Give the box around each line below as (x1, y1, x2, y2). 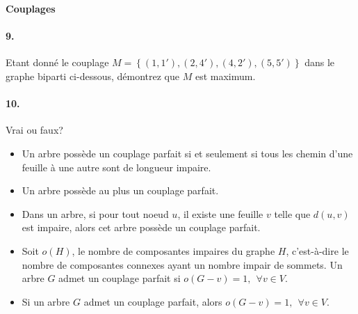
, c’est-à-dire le (286, 243, 349, 258)
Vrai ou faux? (6, 123, 63, 137)
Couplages (6, 1, 56, 15)
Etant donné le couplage (6, 55, 109, 70)
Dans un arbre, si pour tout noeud (22, 206, 169, 221)
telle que (274, 206, 311, 221)
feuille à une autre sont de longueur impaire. (22, 159, 211, 174)
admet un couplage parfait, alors (83, 294, 222, 308)
